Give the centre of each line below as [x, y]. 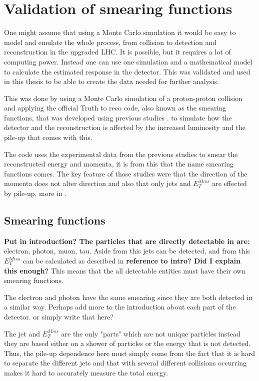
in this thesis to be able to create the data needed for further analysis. [111, 81]
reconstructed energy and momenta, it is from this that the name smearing [119, 164]
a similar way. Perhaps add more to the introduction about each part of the [120, 307]
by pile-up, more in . [35, 193]
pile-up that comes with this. [48, 137]
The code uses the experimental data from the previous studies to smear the [121, 154]
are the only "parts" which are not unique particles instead [151, 333]
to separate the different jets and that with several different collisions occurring [125, 363]
